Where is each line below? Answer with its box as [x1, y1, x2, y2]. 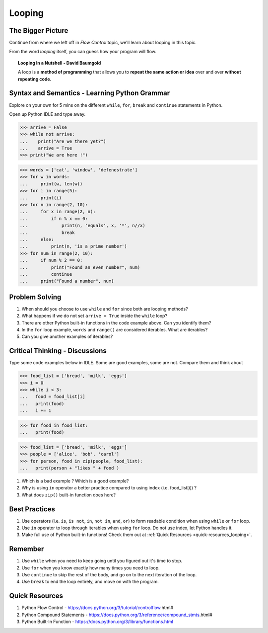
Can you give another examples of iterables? [21, 333, 113, 340]
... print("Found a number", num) [19, 278, 114, 284]
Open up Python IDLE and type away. [9, 111, 86, 117]
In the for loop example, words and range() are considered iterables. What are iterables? [21, 326, 208, 332]
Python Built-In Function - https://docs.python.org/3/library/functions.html [21, 619, 173, 625]
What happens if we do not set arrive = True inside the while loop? [21, 313, 168, 319]
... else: [19, 237, 54, 242]
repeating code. [18, 76, 52, 82]
